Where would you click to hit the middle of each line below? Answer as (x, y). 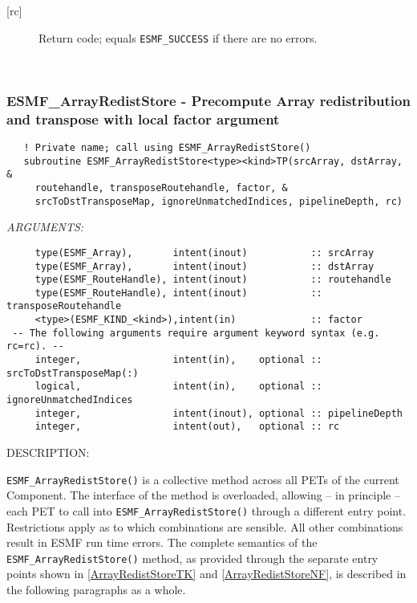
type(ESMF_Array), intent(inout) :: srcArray (204, 253)
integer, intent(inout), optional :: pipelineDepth (219, 413)
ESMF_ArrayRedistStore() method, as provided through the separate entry (192, 558)
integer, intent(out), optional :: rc (187, 427)
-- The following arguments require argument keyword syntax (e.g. (196, 333)
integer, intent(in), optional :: (178, 360)
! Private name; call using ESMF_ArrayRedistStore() (167, 147)
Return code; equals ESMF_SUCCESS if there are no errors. (178, 37)
